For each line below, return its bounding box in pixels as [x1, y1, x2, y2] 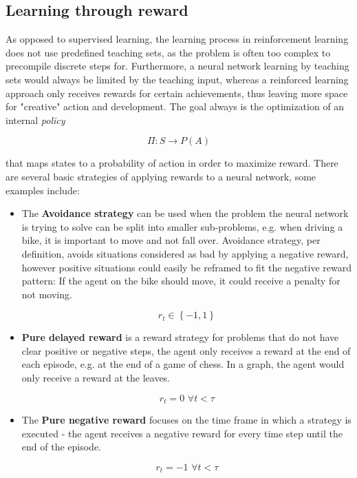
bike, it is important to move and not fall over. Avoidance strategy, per [21, 233, 321, 247]
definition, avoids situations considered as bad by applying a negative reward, [21, 246, 349, 260]
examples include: [6, 183, 80, 197]
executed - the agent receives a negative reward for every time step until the [21, 426, 343, 440]
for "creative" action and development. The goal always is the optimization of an [6, 99, 345, 114]
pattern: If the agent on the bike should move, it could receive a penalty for [21, 273, 340, 288]
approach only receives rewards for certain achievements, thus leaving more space [6, 85, 348, 100]
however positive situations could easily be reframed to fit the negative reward [21, 260, 352, 274]
